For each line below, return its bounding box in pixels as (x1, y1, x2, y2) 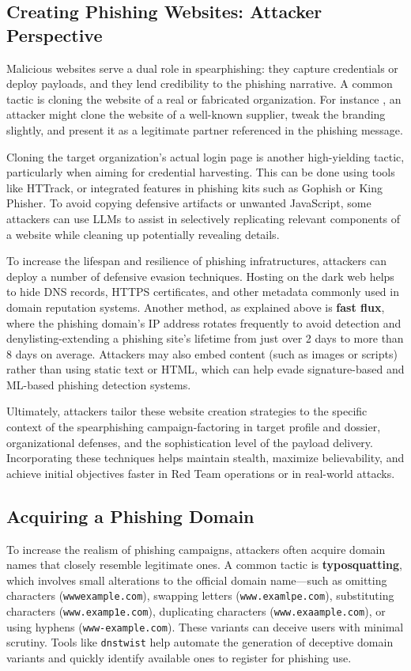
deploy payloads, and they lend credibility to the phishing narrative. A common (6, 75, 393, 92)
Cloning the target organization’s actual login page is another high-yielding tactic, (6, 148, 405, 165)
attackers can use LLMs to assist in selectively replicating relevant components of (6, 210, 401, 226)
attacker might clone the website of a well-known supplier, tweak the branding (6, 106, 386, 123)
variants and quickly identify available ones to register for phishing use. (6, 650, 352, 666)
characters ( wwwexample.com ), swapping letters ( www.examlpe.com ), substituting (6, 587, 394, 604)
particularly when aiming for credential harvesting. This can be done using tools (6, 164, 395, 180)
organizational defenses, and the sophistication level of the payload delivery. (6, 434, 373, 450)
